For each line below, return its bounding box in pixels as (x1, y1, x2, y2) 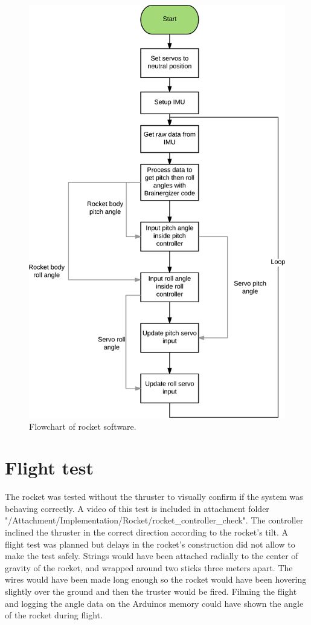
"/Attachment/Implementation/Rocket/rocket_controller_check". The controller (5, 514, 304, 526)
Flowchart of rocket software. (29, 419, 136, 432)
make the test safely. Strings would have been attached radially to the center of (5, 549, 298, 562)
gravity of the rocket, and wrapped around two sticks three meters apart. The (5, 561, 293, 574)
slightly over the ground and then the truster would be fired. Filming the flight (5, 585, 297, 597)
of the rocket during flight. (5, 609, 103, 621)
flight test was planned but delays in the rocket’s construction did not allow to (5, 537, 295, 550)
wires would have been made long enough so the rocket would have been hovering (5, 573, 307, 586)
